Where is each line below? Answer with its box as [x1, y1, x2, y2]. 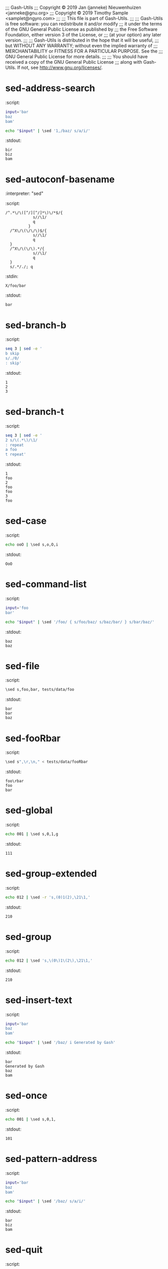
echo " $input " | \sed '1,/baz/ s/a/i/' [5, 128, 91, 133]
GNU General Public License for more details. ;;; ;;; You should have [5, 53, 148, 60]
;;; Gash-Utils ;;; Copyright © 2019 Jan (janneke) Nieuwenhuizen [5, 5, 141, 10]
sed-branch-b [5, 319, 67, 331]
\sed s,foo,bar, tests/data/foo [5, 687, 74, 692]
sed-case [5, 515, 47, 527]
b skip [5, 351, 19, 356]
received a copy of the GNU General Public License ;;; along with [5, 59, 142, 65]
